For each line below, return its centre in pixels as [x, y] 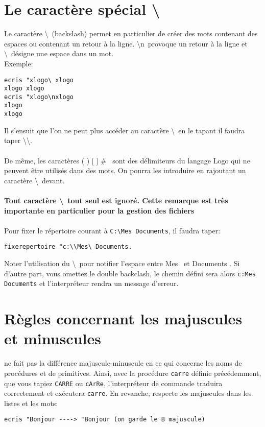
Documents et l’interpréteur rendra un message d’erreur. [91, 283]
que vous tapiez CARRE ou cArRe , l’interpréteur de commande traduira [113, 383]
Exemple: [19, 63]
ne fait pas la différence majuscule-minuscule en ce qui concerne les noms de [123, 363]
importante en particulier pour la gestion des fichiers [99, 210]
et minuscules [53, 338]
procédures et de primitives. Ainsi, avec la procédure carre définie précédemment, [133, 373]
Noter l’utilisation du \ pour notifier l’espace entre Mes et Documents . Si [122, 263]
